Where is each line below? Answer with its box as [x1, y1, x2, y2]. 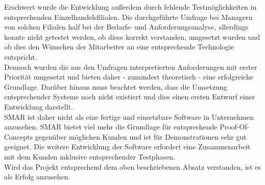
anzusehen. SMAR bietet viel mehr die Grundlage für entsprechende [4, 121, 218, 132]
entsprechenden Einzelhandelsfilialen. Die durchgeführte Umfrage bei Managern [4, 11, 253, 22]
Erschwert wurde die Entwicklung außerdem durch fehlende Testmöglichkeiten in [4, 2, 257, 12]
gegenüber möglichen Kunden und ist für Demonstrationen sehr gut [35, 131, 247, 142]
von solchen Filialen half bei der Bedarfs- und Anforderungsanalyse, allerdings [4, 21, 249, 32]
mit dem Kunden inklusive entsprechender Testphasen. [4, 151, 175, 162]
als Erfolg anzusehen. [4, 171, 70, 182]
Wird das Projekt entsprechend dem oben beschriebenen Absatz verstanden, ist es [4, 161, 261, 172]
